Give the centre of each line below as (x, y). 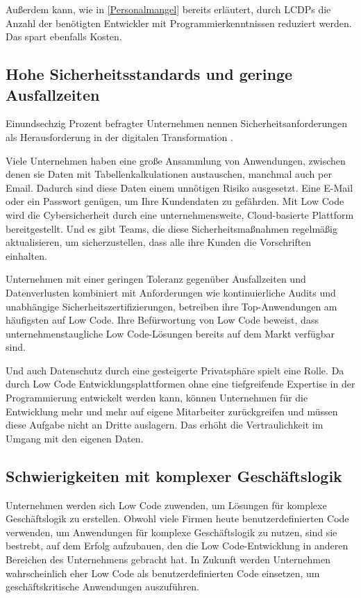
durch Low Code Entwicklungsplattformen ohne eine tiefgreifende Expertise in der (180, 384)
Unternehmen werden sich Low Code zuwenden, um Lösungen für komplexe (166, 505)
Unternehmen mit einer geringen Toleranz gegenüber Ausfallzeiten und (156, 279)
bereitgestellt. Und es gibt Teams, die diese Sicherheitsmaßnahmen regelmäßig (172, 228)
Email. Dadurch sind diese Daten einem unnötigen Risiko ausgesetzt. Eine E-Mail (179, 187)
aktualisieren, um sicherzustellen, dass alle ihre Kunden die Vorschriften (159, 242)
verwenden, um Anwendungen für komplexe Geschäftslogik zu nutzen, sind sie (171, 532)
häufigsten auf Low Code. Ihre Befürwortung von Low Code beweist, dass (162, 320)
